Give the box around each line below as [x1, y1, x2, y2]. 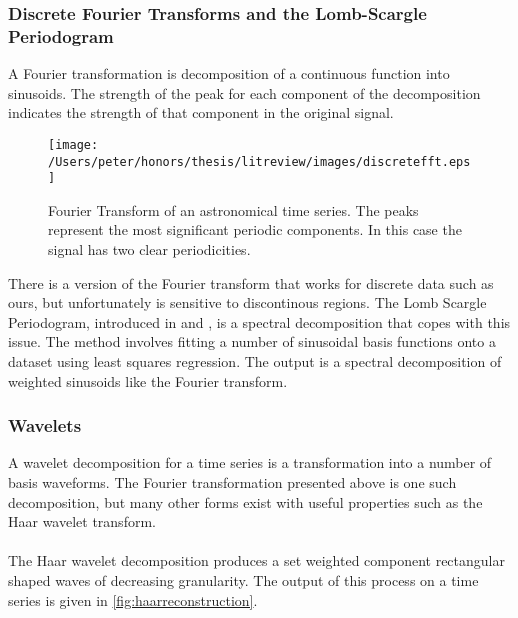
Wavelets [8, 413, 82, 438]
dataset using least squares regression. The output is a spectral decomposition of [8, 351, 502, 372]
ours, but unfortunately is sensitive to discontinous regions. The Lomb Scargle [8, 292, 487, 313]
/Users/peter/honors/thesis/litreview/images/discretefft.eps [48, 154, 471, 169]
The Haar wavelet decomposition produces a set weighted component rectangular [8, 550, 505, 571]
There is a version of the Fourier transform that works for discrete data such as [8, 272, 494, 293]
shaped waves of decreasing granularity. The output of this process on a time [8, 570, 479, 591]
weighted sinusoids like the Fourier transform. [8, 370, 288, 391]
